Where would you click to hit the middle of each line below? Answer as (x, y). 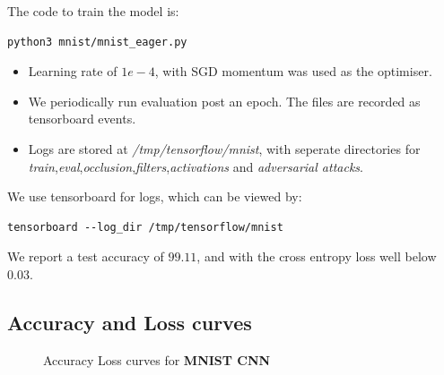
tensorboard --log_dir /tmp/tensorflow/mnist (145, 227)
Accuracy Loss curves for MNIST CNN (157, 359)
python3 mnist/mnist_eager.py (97, 42)
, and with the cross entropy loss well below (317, 256)
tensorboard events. (82, 119)
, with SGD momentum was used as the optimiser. (293, 71)
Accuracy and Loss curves (130, 322)
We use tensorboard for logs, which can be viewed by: (155, 196)
